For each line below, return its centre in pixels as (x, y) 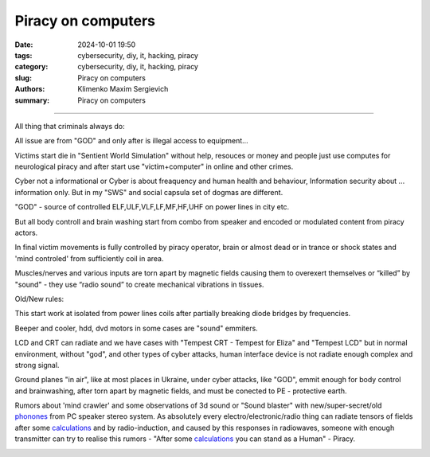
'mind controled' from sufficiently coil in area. (89, 258)
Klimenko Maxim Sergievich (123, 89)
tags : (23, 55)
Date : (24, 45)
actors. (26, 233)
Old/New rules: (39, 299)
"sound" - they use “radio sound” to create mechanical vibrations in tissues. (139, 284)
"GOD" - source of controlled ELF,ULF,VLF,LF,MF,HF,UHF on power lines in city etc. (152, 207)
